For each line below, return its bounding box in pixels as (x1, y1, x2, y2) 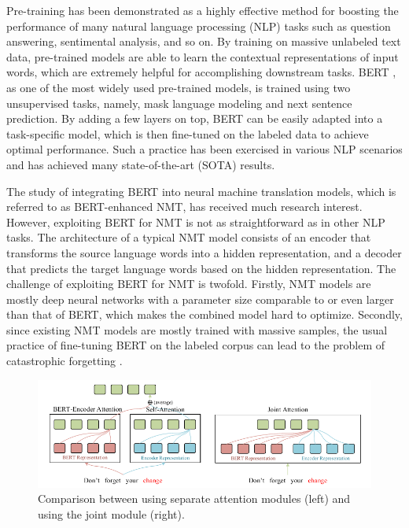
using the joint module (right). (38, 505, 185, 522)
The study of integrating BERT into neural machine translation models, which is (6, 183, 396, 199)
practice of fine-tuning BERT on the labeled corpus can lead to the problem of (6, 337, 385, 353)
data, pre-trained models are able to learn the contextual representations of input (6, 48, 399, 65)
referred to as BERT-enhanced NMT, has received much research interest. (6, 198, 363, 215)
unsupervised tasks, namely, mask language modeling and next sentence (6, 94, 352, 111)
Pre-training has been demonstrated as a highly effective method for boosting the (6, 2, 399, 18)
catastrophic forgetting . (6, 353, 123, 369)
